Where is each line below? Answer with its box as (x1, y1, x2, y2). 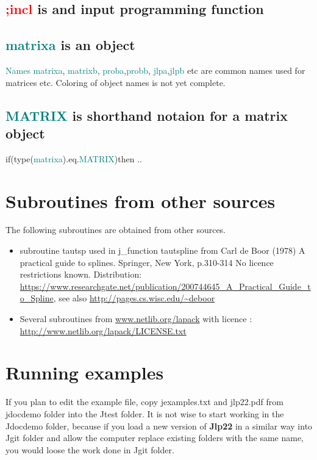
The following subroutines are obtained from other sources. (5, 223, 226, 236)
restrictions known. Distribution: (20, 268, 142, 281)
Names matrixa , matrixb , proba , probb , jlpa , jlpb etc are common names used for (5, 63, 305, 76)
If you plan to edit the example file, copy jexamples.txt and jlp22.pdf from (5, 395, 283, 408)
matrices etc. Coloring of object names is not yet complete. (5, 76, 226, 88)
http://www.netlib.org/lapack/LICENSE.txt (20, 324, 187, 337)
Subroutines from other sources (5, 188, 276, 213)
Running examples (5, 360, 164, 385)
